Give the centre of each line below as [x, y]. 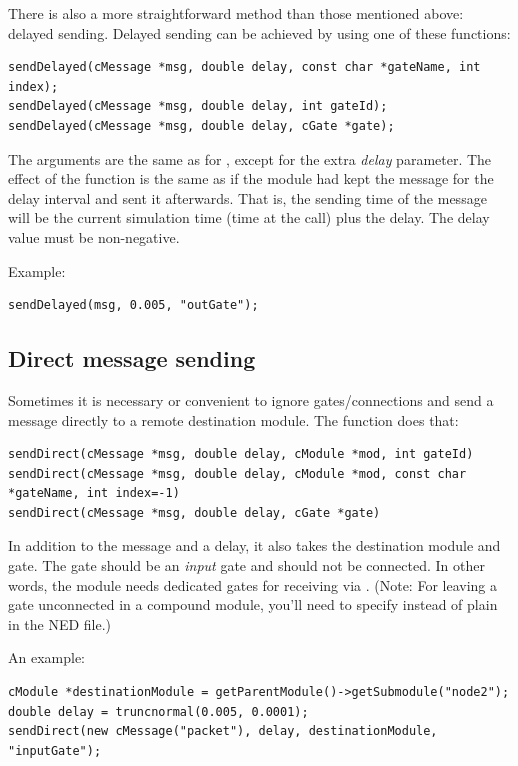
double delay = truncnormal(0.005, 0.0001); [158, 711]
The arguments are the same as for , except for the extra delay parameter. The [250, 158]
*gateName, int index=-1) [94, 493]
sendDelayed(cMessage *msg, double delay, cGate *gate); [201, 125]
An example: [46, 657]
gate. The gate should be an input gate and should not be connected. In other [246, 565]
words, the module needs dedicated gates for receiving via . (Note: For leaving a [253, 584]
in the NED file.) [60, 623]
